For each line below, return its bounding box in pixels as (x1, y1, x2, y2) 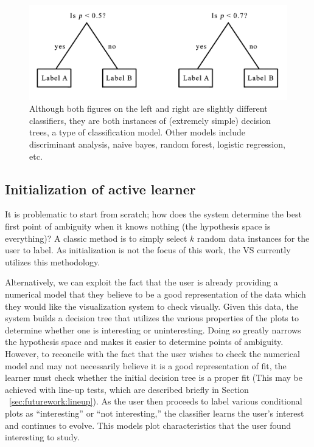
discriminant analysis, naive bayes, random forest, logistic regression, (29, 138, 285, 151)
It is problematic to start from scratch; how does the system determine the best (5, 208, 302, 220)
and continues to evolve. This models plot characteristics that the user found (5, 418, 291, 431)
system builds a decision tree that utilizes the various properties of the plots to (5, 312, 299, 324)
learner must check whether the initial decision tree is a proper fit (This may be (5, 371, 302, 384)
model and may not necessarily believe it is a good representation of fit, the (5, 359, 287, 372)
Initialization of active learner (5, 179, 196, 198)
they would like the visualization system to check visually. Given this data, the (5, 299, 298, 312)
